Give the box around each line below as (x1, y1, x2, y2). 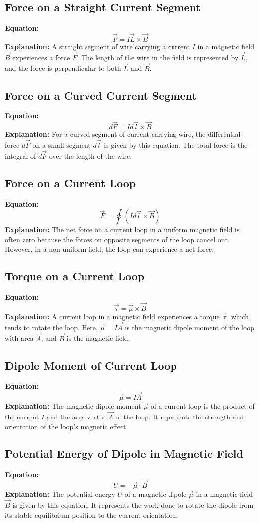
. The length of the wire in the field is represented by (77, 52, 239, 62)
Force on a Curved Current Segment (5, 87, 197, 103)
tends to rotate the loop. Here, (5, 322, 98, 332)
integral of (5, 150, 36, 161)
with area (5, 333, 34, 343)
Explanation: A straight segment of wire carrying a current (5, 41, 190, 52)
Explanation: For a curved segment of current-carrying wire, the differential (5, 129, 241, 139)
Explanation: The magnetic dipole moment (5, 401, 141, 411)
